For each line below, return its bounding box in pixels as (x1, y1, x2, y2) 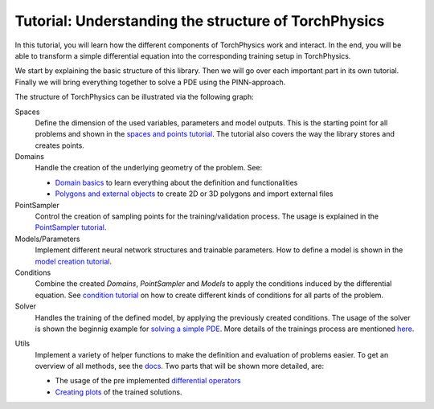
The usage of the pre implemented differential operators (55, 376, 241, 386)
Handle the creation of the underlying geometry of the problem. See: (35, 163, 263, 173)
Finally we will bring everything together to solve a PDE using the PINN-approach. (14, 77, 286, 87)
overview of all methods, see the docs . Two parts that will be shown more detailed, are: (35, 362, 325, 371)
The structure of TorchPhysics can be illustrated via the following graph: (14, 92, 254, 102)
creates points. (35, 141, 84, 150)
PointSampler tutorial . (35, 223, 107, 232)
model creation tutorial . (35, 256, 113, 266)
